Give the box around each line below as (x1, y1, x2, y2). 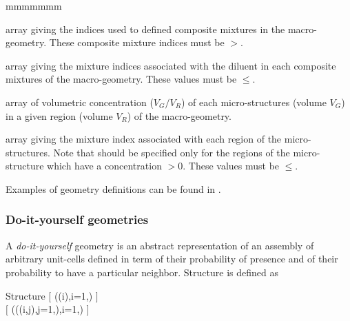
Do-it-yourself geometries (6, 211, 149, 228)
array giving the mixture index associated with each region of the (6, 132, 282, 146)
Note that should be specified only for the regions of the (53, 145, 290, 159)
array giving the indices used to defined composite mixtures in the (6, 21, 285, 36)
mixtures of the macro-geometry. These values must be (6, 72, 237, 86)
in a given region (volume (6, 108, 113, 123)
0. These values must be (178, 158, 280, 173)
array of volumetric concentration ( (6, 94, 154, 109)
